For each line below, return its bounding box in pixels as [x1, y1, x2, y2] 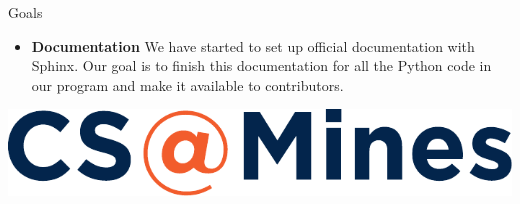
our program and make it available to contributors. [31, 74, 344, 95]
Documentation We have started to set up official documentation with [31, 35, 475, 56]
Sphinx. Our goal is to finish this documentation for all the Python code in [31, 55, 492, 76]
